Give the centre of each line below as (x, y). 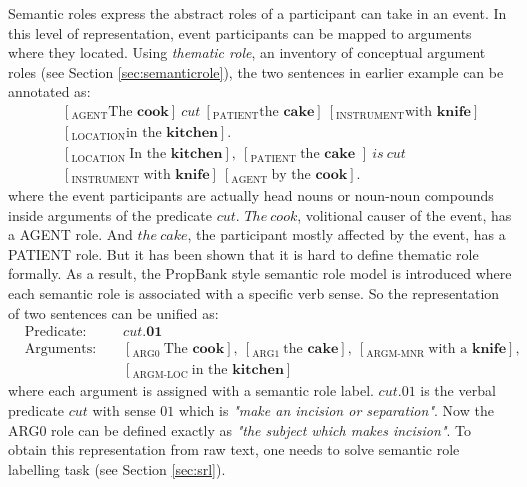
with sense (124, 409)
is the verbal (458, 390)
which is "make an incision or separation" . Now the (336, 409)
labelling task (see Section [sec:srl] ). (117, 468)
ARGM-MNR (395, 353)
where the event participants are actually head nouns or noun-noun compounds (251, 195)
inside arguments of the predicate (110, 214)
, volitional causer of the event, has (404, 214)
